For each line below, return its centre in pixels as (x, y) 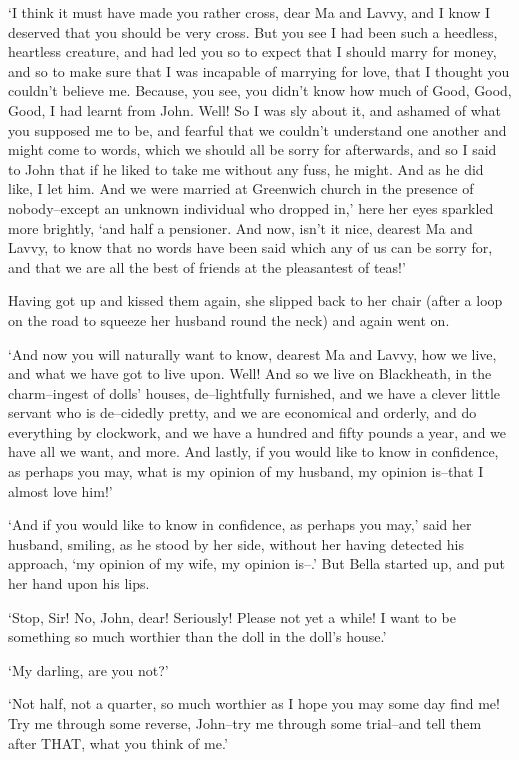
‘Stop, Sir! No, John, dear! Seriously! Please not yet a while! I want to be (232, 616)
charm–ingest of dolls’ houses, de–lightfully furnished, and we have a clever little (254, 392)
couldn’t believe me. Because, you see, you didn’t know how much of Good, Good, (260, 90)
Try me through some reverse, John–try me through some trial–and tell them (245, 723)
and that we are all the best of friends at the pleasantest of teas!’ (207, 266)
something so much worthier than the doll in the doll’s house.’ (197, 636)
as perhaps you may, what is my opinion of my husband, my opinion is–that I (246, 471)
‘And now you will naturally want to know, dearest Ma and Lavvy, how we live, (252, 353)
